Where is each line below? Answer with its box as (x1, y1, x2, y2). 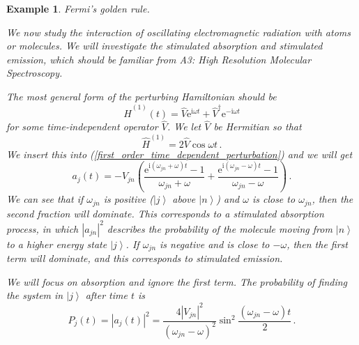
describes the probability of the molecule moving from (107, 221, 333, 236)
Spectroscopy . (6, 66, 63, 80)
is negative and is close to (160, 236, 270, 251)
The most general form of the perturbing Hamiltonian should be (6, 89, 277, 103)
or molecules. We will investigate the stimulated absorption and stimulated (6, 38, 323, 53)
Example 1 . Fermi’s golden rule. (6, 1, 150, 15)
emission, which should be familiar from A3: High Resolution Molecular (6, 52, 312, 66)
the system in (6, 288, 63, 302)
